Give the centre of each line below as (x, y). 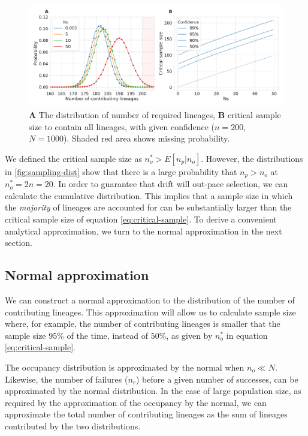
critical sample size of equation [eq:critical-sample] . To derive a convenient (141, 219)
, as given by (189, 335)
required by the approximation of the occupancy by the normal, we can (136, 402)
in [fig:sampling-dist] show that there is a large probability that (121, 171)
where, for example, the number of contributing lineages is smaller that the (143, 324)
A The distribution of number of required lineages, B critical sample (155, 114)
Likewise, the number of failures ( (67, 379)
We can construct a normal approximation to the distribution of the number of (150, 300)
